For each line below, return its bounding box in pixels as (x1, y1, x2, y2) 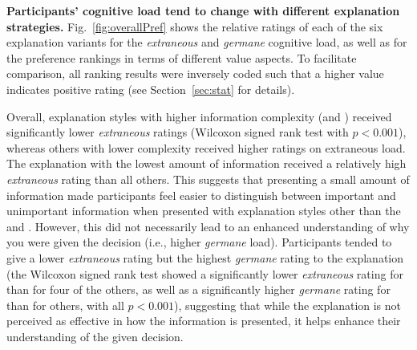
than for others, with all (6, 296, 124, 313)
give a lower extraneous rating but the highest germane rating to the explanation (6, 249, 404, 266)
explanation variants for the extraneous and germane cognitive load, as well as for (6, 34, 407, 51)
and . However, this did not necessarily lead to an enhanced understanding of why (6, 218, 410, 234)
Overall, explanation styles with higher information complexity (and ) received (6, 108, 392, 124)
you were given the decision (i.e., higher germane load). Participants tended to (6, 234, 392, 250)
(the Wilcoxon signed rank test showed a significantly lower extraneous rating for (6, 265, 403, 282)
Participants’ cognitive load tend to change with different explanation (6, 2, 400, 18)
